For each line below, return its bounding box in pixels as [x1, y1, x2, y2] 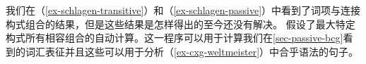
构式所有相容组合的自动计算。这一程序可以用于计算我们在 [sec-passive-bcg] [6, 30, 343, 45]
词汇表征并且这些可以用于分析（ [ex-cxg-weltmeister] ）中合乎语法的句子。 [25, 44, 359, 58]
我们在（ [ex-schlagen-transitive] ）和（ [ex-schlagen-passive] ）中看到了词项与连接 [6, 3, 361, 17]
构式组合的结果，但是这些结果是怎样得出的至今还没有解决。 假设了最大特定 [6, 16, 355, 31]
